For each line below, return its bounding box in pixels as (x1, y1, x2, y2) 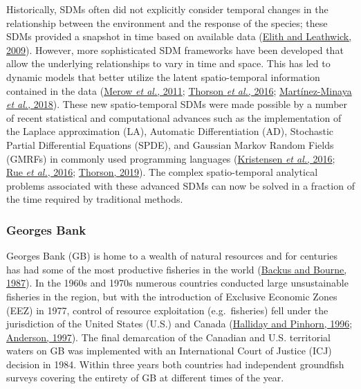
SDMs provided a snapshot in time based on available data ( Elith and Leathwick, (6, 29, 352, 44)
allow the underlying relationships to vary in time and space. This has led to (6, 56, 331, 71)
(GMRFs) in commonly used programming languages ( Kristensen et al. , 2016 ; (6, 151, 335, 165)
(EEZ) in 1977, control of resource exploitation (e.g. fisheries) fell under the (6, 302, 328, 317)
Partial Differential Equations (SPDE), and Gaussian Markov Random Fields (6, 137, 334, 152)
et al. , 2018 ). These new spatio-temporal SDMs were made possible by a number (6, 97, 348, 111)
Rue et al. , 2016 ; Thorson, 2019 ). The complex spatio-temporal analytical (6, 165, 318, 179)
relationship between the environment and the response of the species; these (6, 15, 328, 30)
